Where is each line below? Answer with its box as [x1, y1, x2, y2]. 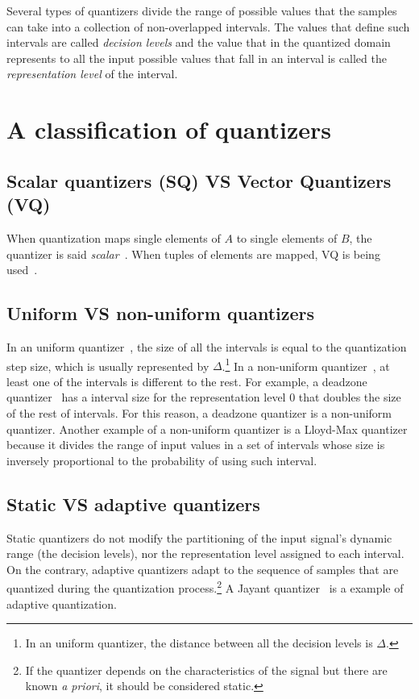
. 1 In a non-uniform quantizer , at [222, 355, 390, 374]
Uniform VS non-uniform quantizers [6, 301, 315, 326]
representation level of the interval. [6, 65, 178, 82]
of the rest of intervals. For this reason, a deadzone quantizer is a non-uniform [6, 404, 392, 421]
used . [6, 261, 38, 278]
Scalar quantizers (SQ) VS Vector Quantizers [6, 168, 392, 193]
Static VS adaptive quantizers [6, 491, 260, 516]
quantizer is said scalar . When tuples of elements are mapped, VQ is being [6, 245, 380, 262]
